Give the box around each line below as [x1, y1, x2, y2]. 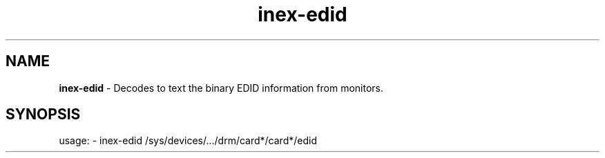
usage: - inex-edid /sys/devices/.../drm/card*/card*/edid [59, 135, 317, 147]
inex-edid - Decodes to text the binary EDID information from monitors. [59, 81, 383, 94]
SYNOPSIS [6, 106, 81, 124]
